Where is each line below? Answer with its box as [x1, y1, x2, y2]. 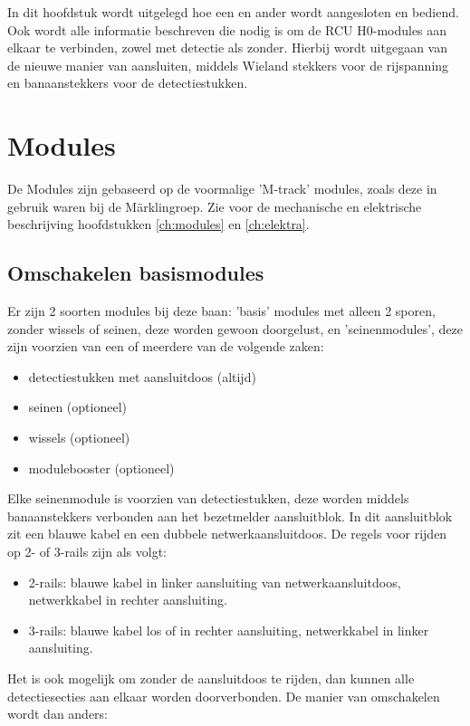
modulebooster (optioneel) [28, 458, 175, 477]
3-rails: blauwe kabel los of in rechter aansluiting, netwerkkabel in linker [28, 620, 429, 639]
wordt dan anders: [7, 704, 109, 723]
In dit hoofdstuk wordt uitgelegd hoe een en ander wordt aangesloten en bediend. [7, 3, 459, 21]
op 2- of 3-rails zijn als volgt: [7, 542, 167, 561]
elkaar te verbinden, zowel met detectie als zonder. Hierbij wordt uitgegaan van [7, 38, 447, 57]
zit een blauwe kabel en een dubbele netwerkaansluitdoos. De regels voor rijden [7, 524, 447, 543]
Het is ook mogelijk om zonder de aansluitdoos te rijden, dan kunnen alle [7, 668, 415, 687]
